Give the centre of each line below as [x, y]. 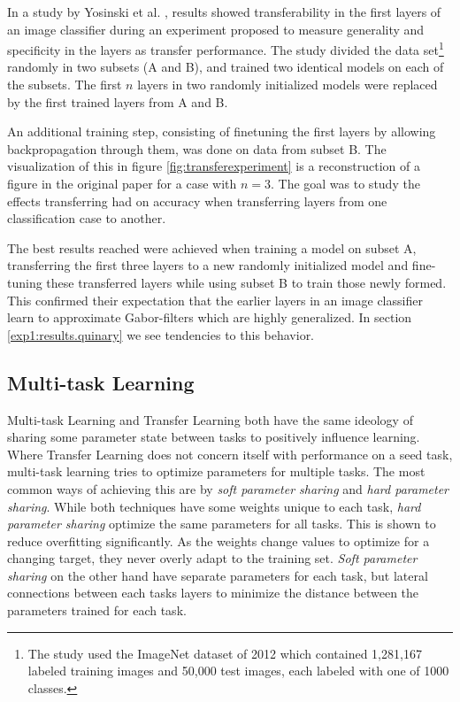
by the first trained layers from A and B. [118, 101]
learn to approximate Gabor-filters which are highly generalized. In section [210, 317]
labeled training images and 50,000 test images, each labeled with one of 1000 [238, 671]
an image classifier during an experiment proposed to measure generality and [216, 29]
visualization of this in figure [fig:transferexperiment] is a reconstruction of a [214, 166]
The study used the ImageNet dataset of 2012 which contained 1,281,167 [225, 653]
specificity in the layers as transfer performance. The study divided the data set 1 [226, 48]
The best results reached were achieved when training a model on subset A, [212, 247]
